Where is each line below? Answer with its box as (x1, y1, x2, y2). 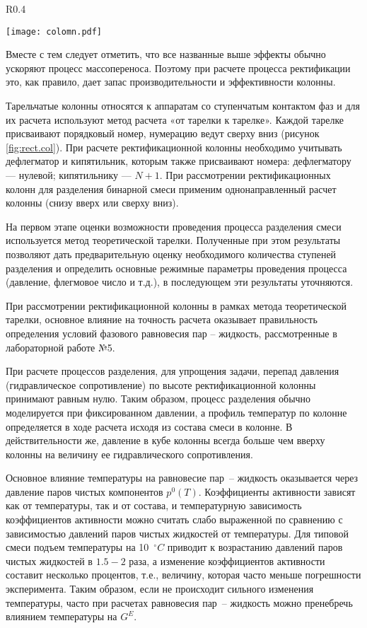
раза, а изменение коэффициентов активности (129, 553, 325, 568)
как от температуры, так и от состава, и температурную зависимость (6, 498, 302, 513)
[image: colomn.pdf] (6, 26, 103, 37)
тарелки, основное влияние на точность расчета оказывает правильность (6, 312, 318, 327)
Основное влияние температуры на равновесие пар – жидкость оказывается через (6, 470, 359, 485)
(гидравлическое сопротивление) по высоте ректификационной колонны (6, 377, 316, 392)
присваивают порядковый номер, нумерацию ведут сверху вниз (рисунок (6, 126, 320, 141)
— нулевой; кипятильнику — (6, 168, 132, 182)
